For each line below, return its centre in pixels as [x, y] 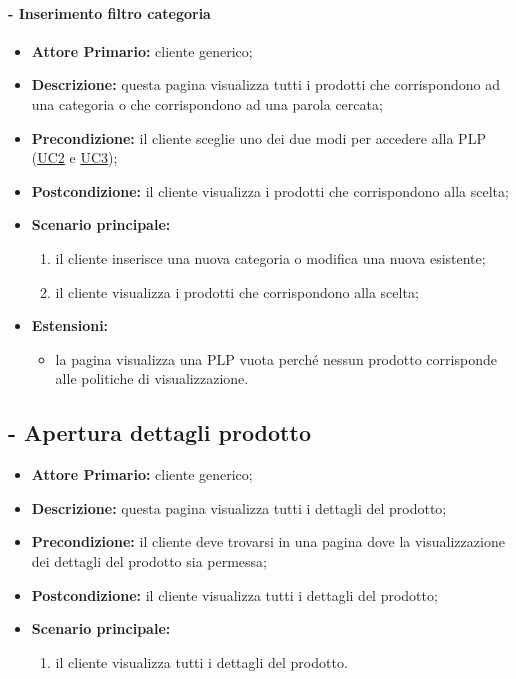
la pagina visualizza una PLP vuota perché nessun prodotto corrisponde [276, 358]
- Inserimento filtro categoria [109, 12]
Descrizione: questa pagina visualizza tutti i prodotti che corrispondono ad [266, 84]
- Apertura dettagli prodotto [159, 432]
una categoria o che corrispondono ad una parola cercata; [207, 103]
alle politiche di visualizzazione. [152, 378]
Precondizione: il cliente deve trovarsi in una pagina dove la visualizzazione [268, 541]
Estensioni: [70, 325]
